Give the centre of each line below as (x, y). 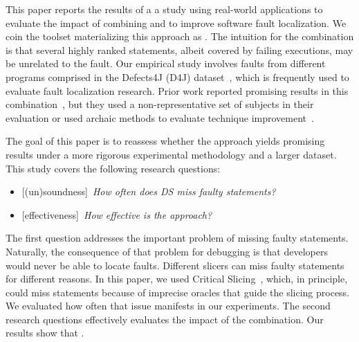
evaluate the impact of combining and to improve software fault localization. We (176, 22)
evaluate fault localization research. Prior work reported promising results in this (177, 90)
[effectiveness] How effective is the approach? (117, 214)
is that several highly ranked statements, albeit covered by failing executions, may (179, 49)
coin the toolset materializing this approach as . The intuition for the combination (180, 36)
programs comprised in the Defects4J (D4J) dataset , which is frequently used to (177, 76)
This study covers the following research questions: (113, 168)
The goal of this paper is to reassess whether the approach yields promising (165, 141)
